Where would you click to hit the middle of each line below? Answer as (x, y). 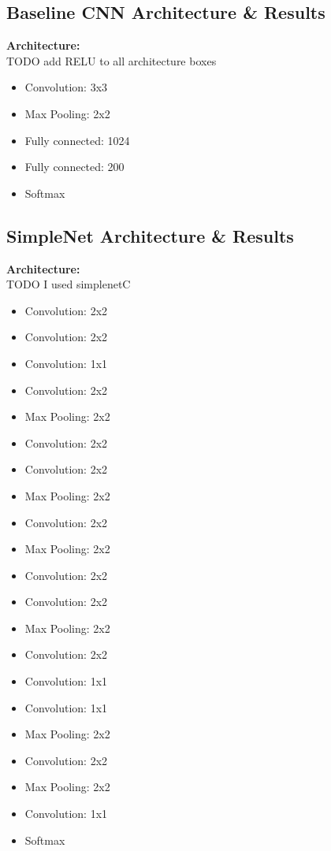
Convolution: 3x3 (66, 87)
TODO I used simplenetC (69, 284)
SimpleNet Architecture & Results (150, 235)
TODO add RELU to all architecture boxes (112, 60)
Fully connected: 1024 (77, 140)
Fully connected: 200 (74, 167)
